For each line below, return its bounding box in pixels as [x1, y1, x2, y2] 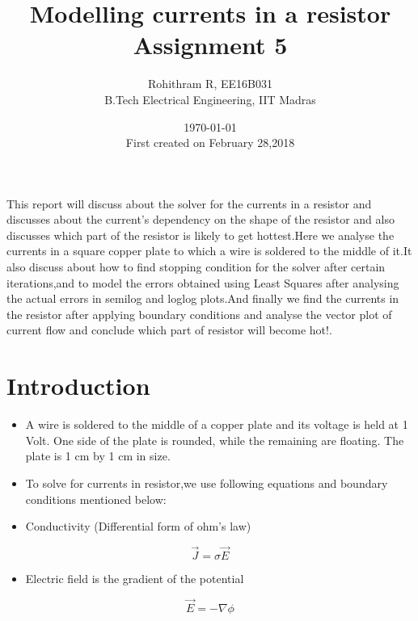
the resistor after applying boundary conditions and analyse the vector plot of [6, 305, 392, 322]
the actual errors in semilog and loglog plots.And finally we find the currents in [6, 290, 399, 307]
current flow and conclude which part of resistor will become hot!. [6, 321, 332, 338]
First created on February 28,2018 [125, 134, 295, 151]
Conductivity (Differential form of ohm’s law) [25, 518, 251, 535]
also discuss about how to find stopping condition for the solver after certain [6, 258, 386, 275]
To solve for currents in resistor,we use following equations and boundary [25, 474, 388, 491]
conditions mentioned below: [25, 490, 167, 507]
